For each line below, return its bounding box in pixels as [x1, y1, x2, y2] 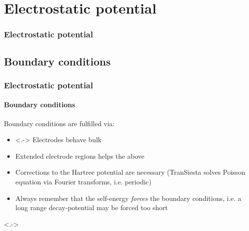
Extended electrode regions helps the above [15, 150, 144, 161]
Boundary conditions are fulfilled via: [4, 118, 115, 128]
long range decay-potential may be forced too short [15, 202, 168, 213]
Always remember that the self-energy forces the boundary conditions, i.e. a [15, 193, 242, 203]
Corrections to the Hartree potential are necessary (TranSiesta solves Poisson [15, 167, 246, 177]
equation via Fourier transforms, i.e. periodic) [15, 177, 152, 187]
